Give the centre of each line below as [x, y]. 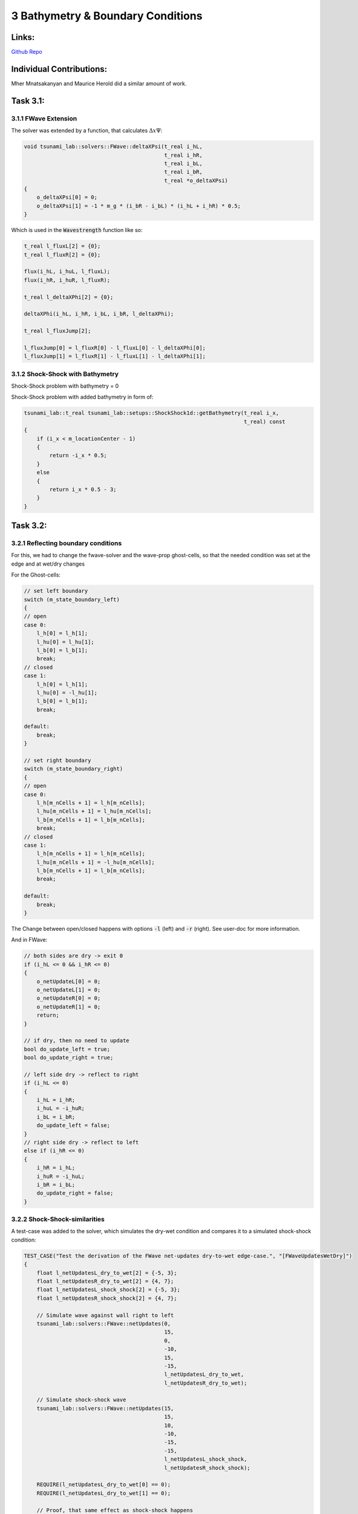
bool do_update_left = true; [67, 1049]
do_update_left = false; [73, 1126]
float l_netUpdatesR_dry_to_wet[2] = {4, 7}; [105, 1281]
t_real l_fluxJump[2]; [57, 331]
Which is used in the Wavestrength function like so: [77, 230]
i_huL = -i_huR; [60, 1109]
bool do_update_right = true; [69, 1058]
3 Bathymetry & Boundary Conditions [107, 16]
